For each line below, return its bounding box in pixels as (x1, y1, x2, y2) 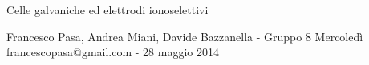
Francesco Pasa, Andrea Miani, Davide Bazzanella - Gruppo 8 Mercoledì (6, 28, 363, 44)
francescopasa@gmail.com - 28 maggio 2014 (6, 44, 219, 60)
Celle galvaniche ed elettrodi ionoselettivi (6, 2, 209, 17)
